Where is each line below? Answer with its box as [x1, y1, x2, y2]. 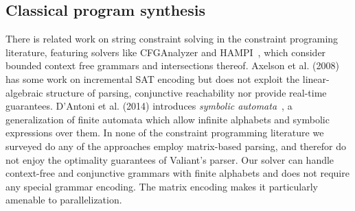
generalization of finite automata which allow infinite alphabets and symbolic [5, 112, 330, 126]
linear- [302, 71, 330, 86]
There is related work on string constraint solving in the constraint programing [5, 32, 339, 46]
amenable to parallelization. [5, 193, 122, 207]
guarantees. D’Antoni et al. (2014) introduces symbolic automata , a [5, 99, 293, 113]
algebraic [5, 85, 43, 99]
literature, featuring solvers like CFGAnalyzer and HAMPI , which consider [5, 45, 326, 59]
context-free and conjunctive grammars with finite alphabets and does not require [5, 166, 350, 180]
